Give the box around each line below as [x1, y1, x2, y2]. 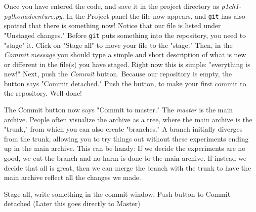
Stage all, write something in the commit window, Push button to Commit [4, 188, 231, 199]
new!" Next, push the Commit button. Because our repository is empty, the [4, 69, 232, 79]
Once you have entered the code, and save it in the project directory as [4, 1, 219, 11]
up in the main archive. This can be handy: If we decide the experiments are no [4, 143, 246, 153]
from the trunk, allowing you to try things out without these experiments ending [4, 133, 249, 143]
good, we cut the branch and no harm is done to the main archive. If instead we [4, 153, 247, 163]
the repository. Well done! [4, 88, 82, 98]
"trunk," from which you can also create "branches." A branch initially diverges [4, 124, 243, 134]
